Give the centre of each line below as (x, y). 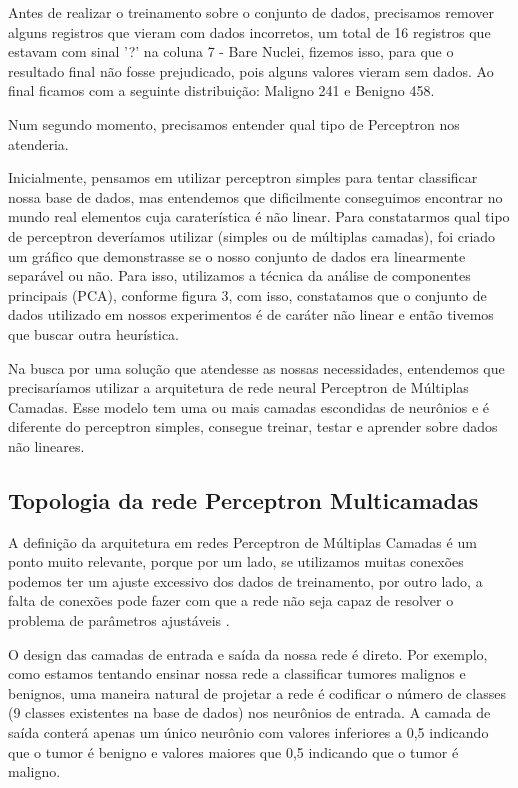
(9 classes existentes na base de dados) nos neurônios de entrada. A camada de (249, 712)
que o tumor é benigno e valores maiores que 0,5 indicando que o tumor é (233, 751)
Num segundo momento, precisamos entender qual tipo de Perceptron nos (234, 123)
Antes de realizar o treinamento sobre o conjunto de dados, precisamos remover (251, 12)
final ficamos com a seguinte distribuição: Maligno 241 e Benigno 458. (221, 90)
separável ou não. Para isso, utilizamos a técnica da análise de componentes (239, 275)
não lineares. (46, 445)
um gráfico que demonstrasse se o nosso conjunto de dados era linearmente (237, 255)
